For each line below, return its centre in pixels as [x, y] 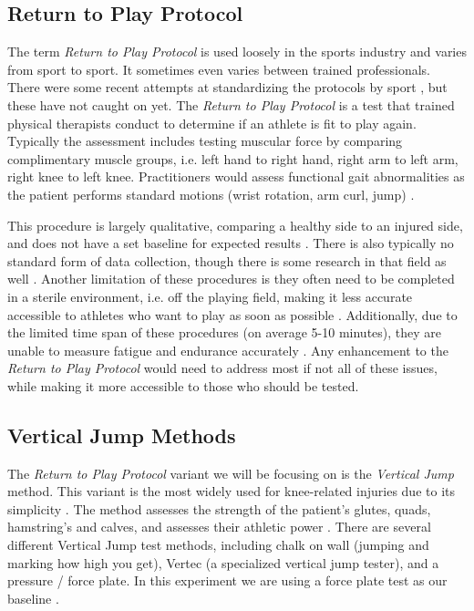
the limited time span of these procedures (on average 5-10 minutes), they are [225, 332]
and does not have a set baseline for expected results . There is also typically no [231, 243]
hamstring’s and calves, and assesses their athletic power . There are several [219, 527]
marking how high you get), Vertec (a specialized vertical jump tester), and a [223, 562]
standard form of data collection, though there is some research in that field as [227, 260]
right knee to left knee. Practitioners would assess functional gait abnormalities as [236, 176]
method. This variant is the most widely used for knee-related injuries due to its [231, 491]
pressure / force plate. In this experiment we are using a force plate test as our [227, 580]
